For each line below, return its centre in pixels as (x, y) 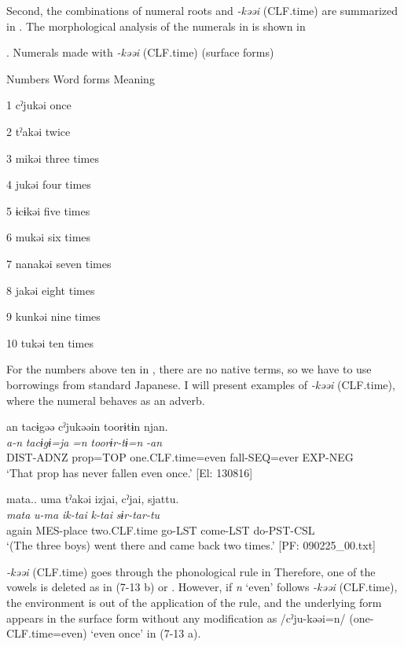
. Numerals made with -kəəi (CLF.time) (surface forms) (140, 52)
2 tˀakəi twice (39, 131)
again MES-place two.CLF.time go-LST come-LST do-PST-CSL (161, 529)
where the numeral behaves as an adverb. (106, 400)
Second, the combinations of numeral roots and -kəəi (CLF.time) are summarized (202, 10)
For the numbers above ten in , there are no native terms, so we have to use (189, 369)
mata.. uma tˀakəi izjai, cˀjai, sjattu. (93, 499)
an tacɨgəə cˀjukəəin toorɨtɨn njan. (87, 426)
